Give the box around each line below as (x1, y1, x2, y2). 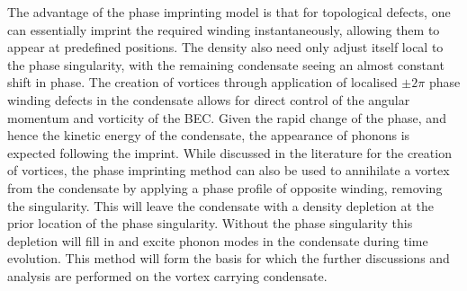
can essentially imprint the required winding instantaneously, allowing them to (7, 20, 440, 39)
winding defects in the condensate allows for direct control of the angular (7, 90, 410, 109)
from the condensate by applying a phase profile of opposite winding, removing (7, 178, 443, 197)
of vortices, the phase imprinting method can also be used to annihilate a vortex (7, 161, 450, 180)
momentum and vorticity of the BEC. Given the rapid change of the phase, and (7, 108, 446, 127)
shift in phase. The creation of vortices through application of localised (7, 73, 398, 92)
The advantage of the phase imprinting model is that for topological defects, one (7, 3, 451, 21)
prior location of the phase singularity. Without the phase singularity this (7, 214, 413, 233)
